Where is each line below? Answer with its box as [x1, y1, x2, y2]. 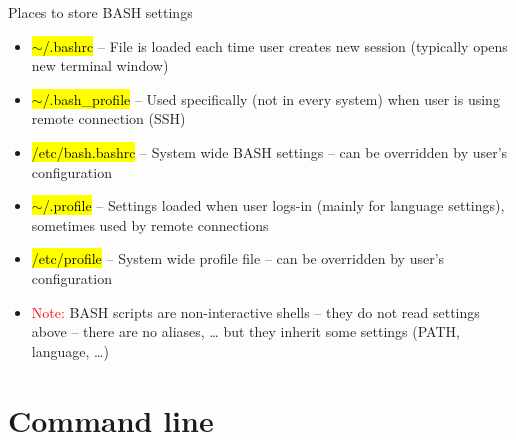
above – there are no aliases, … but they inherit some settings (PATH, [31, 321, 460, 342]
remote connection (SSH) [31, 108, 186, 129]
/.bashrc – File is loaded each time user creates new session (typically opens [42, 35, 508, 56]
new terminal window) [31, 55, 169, 76]
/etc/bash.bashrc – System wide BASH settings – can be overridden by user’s [31, 141, 508, 162]
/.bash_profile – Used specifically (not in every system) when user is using [42, 88, 500, 109]
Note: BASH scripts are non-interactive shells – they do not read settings [31, 301, 480, 322]
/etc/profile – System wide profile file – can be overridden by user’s [31, 248, 445, 269]
